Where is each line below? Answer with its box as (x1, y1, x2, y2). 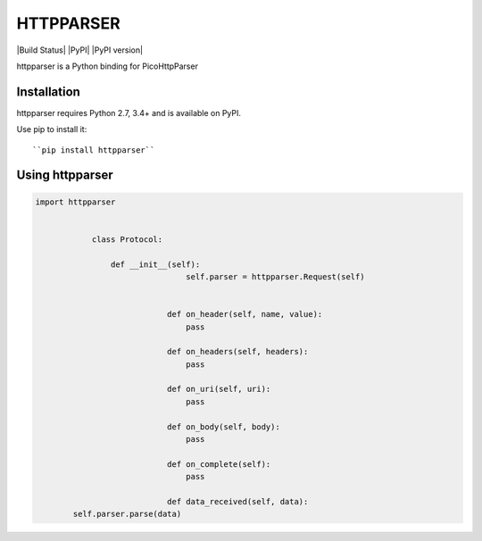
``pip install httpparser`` (32, 145, 155, 155)
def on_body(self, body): (166, 421, 280, 432)
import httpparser (35, 196, 116, 207)
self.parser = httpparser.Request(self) (186, 271, 365, 281)
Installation (16, 84, 80, 99)
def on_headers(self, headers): (166, 346, 309, 357)
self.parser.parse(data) (72, 509, 182, 520)
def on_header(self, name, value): (166, 309, 323, 320)
